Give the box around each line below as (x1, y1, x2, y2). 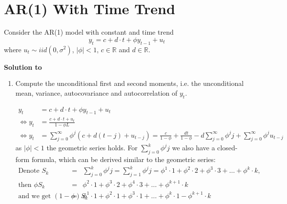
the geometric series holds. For (46, 143, 138, 153)
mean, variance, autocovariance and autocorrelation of (15, 87, 178, 98)
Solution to (4, 61, 42, 72)
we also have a (172, 143, 215, 153)
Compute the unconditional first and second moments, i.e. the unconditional (15, 78, 244, 88)
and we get (18, 192, 51, 200)
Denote (18, 167, 40, 175)
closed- (217, 143, 238, 153)
